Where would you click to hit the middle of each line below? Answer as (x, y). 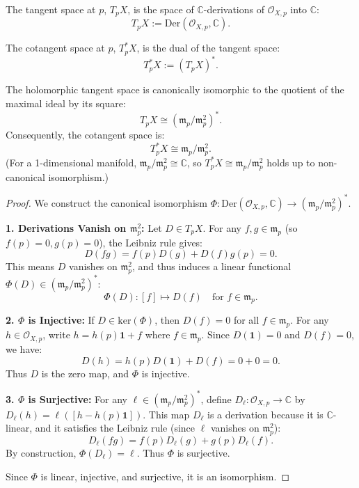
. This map (166, 414)
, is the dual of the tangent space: (208, 48)
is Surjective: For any (78, 399)
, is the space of (161, 9)
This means (30, 266)
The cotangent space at (55, 48)
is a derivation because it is (265, 414)
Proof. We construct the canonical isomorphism (106, 202)
